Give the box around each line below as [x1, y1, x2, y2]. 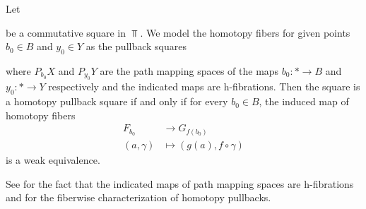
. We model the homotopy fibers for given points [140, 25, 350, 40]
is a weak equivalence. [6, 152, 100, 167]
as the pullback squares [85, 39, 187, 54]
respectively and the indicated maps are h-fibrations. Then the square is [48, 79, 360, 94]
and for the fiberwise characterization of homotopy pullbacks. [6, 190, 271, 205]
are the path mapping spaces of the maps [100, 63, 279, 78]
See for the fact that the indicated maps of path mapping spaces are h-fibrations [6, 176, 354, 191]
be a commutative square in [6, 25, 126, 40]
